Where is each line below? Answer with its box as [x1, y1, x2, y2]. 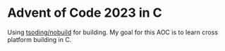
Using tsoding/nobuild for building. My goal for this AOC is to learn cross [7, 28, 219, 36]
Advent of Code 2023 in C [7, 5, 162, 21]
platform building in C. [7, 35, 72, 43]
